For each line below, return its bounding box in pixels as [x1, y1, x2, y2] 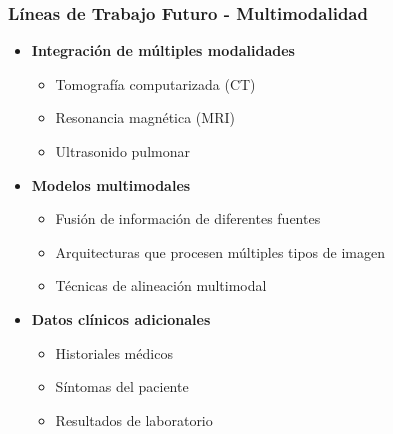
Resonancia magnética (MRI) [55, 107, 235, 128]
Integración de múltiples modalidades [31, 40, 295, 61]
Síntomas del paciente [55, 376, 189, 397]
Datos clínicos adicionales [31, 308, 211, 329]
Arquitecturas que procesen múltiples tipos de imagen [55, 241, 386, 262]
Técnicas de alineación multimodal [55, 275, 267, 296]
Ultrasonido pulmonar [55, 141, 190, 161]
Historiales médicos [55, 342, 173, 363]
